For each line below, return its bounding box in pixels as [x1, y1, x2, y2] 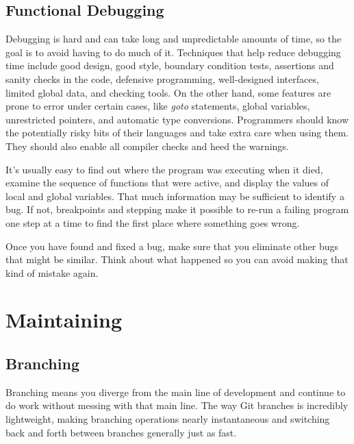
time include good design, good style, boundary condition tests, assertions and [5, 58, 334, 73]
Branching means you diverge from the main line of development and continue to [5, 384, 346, 399]
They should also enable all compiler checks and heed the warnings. [5, 138, 289, 153]
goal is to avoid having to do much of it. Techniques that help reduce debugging [5, 45, 341, 59]
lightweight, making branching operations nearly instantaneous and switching [5, 412, 330, 426]
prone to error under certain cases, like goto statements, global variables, [5, 99, 310, 113]
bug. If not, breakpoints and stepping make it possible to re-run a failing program [5, 202, 349, 217]
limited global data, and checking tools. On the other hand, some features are [5, 85, 331, 99]
